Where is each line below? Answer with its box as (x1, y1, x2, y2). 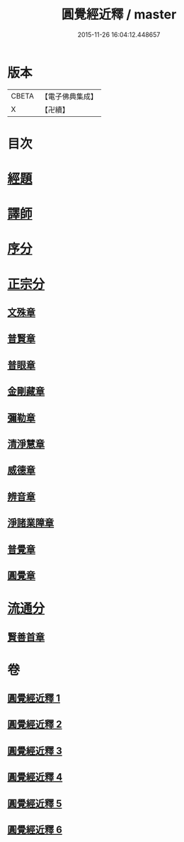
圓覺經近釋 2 (7, 719, 62, 731)
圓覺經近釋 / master (61, 6, 177, 23)
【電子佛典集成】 (40, 91, 98, 101)
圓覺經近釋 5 (7, 797, 62, 809)
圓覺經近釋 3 (7, 745, 62, 757)
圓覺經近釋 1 (7, 692, 61, 705)
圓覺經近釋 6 (7, 824, 62, 836)
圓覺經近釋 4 (7, 771, 63, 783)
